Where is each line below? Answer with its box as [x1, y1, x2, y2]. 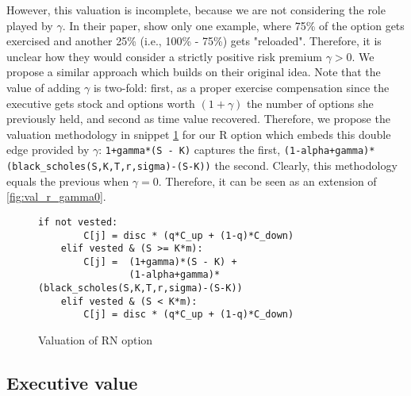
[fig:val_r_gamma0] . [6, 188, 106, 205]
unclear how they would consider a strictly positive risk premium [6, 48, 322, 64]
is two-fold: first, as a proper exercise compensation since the [93, 79, 390, 95]
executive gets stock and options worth [6, 94, 195, 111]
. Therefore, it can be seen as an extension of [158, 172, 377, 189]
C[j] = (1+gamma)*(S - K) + [83, 256, 237, 267]
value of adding [6, 79, 81, 95]
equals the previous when [6, 172, 129, 189]
